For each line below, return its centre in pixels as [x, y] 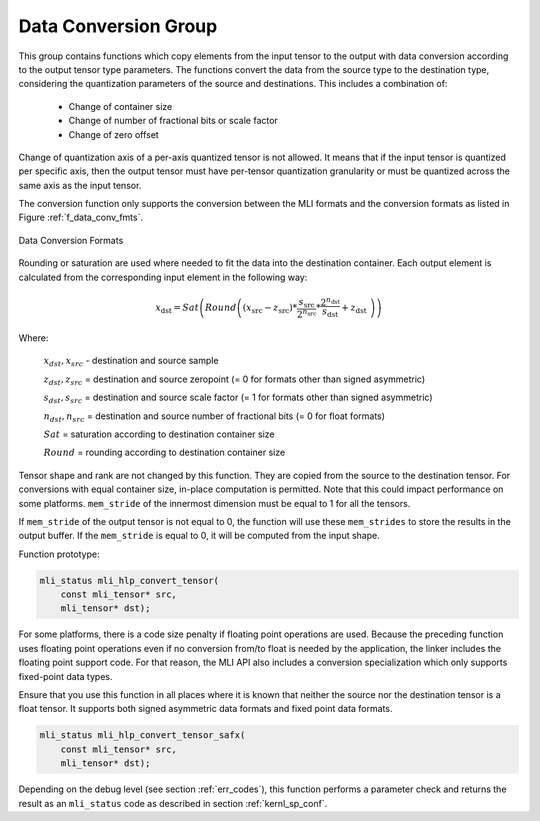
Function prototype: [59, 554]
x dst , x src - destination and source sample [131, 362]
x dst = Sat [177, 308]
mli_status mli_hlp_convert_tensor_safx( [142, 735]
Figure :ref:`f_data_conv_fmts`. [81, 217]
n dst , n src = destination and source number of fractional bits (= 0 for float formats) [214, 417]
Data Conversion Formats [71, 240]
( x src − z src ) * [270, 308]
